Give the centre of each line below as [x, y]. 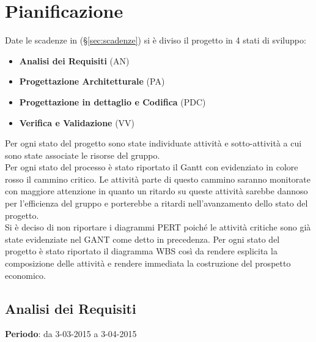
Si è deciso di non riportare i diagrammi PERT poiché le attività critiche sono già [158, 227]
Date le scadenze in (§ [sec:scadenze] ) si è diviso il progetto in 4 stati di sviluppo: [156, 40]
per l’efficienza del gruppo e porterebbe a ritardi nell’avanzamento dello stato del [156, 203]
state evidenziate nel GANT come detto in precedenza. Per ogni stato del [142, 239]
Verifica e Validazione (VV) [77, 122]
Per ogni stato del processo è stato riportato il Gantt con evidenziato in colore [152, 167]
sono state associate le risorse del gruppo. [83, 155]
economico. [25, 275]
